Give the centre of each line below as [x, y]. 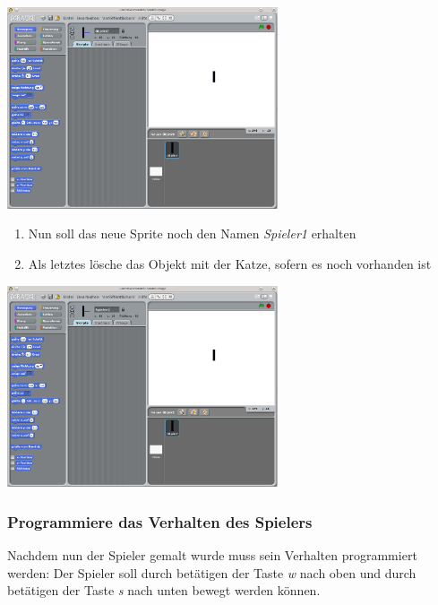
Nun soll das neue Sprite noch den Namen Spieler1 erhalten [192, 233]
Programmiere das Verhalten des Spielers [160, 521]
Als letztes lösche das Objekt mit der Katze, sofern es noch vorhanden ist [230, 263]
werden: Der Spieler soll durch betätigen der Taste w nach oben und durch [212, 572]
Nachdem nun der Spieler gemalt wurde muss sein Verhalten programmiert [212, 555]
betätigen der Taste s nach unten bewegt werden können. [164, 590]
